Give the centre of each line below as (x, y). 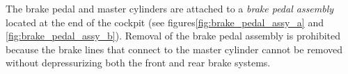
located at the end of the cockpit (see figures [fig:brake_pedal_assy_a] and (165, 22)
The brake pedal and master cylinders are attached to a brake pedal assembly (170, 8)
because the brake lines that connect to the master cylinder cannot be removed (174, 49)
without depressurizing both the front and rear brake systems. (138, 63)
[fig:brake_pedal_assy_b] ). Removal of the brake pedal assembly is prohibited (173, 36)
